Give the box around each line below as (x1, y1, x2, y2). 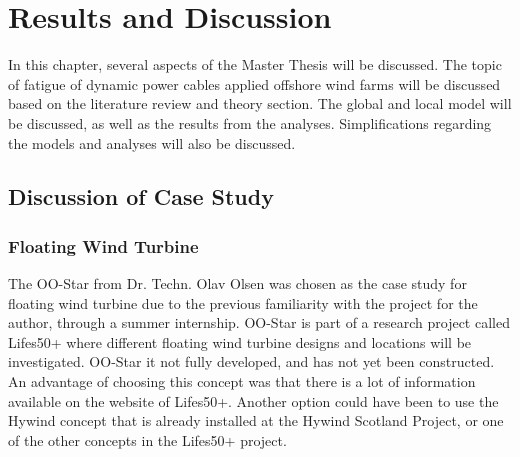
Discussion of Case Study (8, 181, 274, 212)
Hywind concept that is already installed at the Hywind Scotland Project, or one (8, 410, 504, 431)
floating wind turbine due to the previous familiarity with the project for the (8, 292, 478, 313)
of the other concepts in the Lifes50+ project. (8, 429, 287, 450)
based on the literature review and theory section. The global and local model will (8, 93, 512, 114)
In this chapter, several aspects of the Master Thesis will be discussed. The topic (8, 54, 502, 75)
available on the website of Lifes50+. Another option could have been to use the (8, 390, 499, 411)
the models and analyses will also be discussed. (8, 132, 296, 153)
